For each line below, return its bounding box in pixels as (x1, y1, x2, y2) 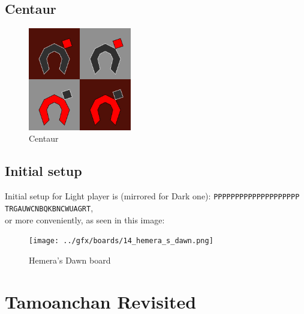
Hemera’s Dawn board (29, 253, 111, 266)
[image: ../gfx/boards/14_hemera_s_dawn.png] (29, 237, 213, 246)
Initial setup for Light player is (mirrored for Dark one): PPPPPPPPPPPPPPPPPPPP (5, 190, 300, 202)
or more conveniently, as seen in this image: (5, 213, 165, 226)
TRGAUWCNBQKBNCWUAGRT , (5, 201, 94, 214)
